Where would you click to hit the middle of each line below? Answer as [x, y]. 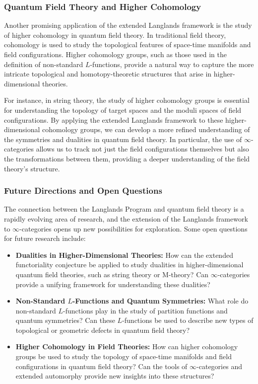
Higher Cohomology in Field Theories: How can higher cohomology [127, 346]
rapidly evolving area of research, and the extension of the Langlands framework [126, 218]
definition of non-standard [44, 64]
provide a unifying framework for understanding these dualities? [113, 284]
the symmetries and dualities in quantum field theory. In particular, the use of [123, 139]
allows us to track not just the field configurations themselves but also [142, 149]
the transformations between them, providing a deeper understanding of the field [127, 158]
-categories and [219, 366]
